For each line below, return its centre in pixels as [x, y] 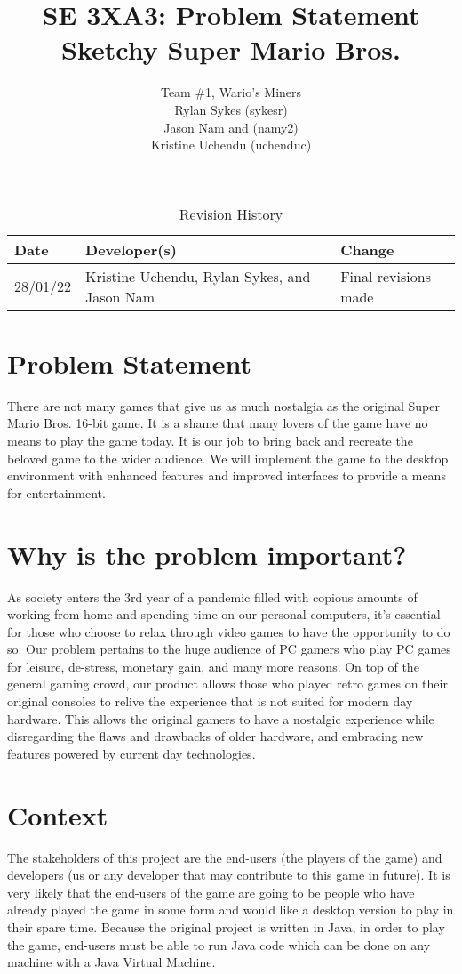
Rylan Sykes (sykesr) [231, 109]
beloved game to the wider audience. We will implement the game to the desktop [228, 458]
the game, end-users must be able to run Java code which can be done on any [219, 944]
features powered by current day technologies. [131, 753]
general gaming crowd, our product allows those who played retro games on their [227, 684]
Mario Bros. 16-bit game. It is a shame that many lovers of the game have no [218, 423]
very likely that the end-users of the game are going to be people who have [211, 892]
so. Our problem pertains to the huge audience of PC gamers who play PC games [229, 649]
